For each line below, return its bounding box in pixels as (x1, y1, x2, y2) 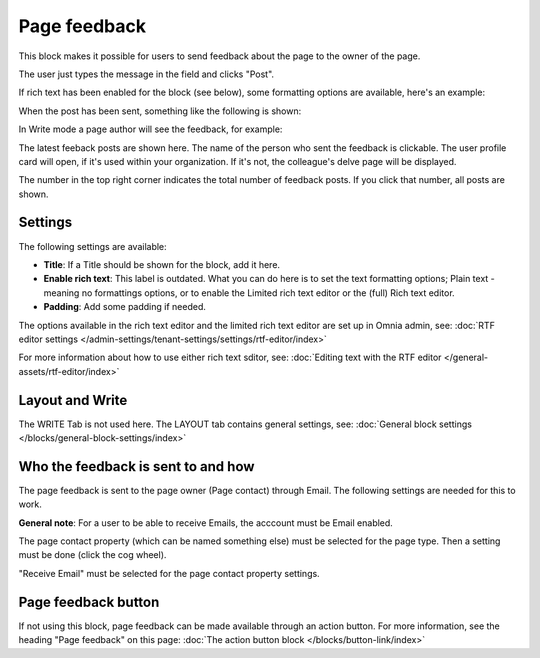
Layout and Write (18, 391, 128, 409)
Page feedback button (18, 593, 160, 610)
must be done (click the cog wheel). (18, 549, 167, 561)
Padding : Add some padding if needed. (43, 301, 207, 313)
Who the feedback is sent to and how (18, 458, 255, 475)
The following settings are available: (18, 240, 167, 252)
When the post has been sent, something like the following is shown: (18, 105, 302, 117)
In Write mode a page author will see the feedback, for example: (18, 123, 283, 135)
